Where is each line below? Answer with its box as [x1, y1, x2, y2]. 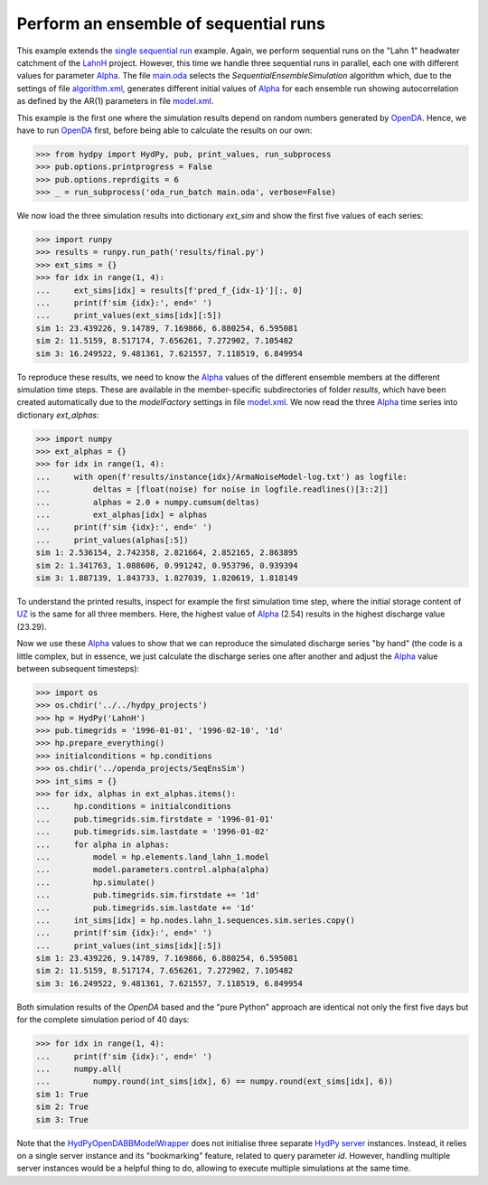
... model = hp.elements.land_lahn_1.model [35, 851, 270, 862]
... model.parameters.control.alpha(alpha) [35, 864, 270, 875]
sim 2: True [35, 1102, 89, 1112]
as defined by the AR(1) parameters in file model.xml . [16, 96, 214, 107]
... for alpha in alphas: [35, 839, 170, 850]
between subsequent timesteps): [16, 663, 140, 673]
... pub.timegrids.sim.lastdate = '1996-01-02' [35, 827, 270, 837]
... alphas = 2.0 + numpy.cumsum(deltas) [35, 497, 260, 507]
